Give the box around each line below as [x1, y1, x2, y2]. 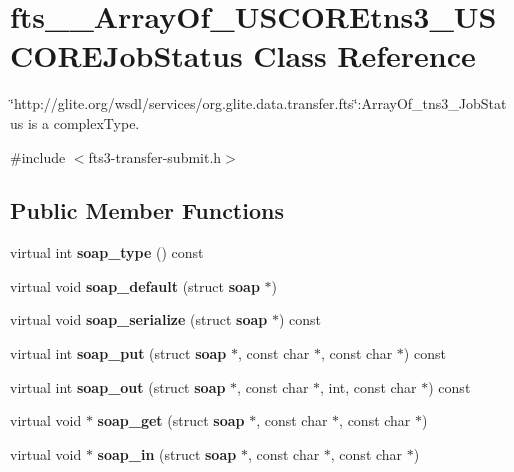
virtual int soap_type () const [10, 242, 204, 263]
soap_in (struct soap [97, 443, 237, 464]
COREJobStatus [10, 35, 243, 76]
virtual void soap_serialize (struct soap [10, 309, 268, 330]
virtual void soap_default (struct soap [10, 275, 260, 296]
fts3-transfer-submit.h [88, 146, 222, 167]
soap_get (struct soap [97, 410, 245, 431]
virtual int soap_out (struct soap [10, 376, 226, 397]
